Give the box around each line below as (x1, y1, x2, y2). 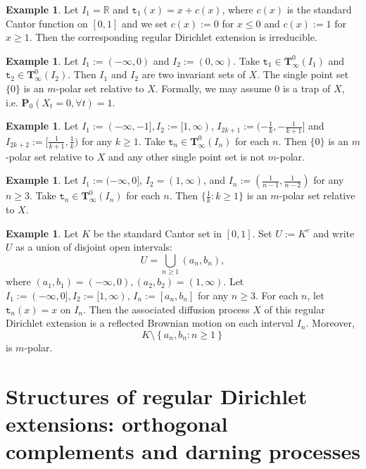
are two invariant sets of (141, 67, 246, 82)
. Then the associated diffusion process (83, 301, 250, 316)
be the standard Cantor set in (93, 225, 222, 240)
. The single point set (257, 67, 349, 82)
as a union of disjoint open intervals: (15, 239, 172, 254)
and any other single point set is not (108, 149, 265, 163)
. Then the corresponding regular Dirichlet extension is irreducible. (29, 30, 317, 44)
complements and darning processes (6, 436, 360, 465)
